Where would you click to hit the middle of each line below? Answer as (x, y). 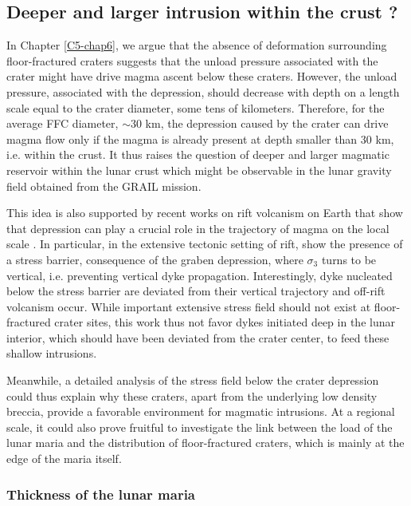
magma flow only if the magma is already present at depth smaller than (182, 138)
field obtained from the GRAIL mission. (104, 186)
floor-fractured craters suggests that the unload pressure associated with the (192, 60)
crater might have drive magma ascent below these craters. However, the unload (202, 76)
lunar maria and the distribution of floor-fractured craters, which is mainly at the (205, 443)
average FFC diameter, (63, 123)
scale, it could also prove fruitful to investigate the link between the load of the (200, 427)
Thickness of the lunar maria (101, 494)
